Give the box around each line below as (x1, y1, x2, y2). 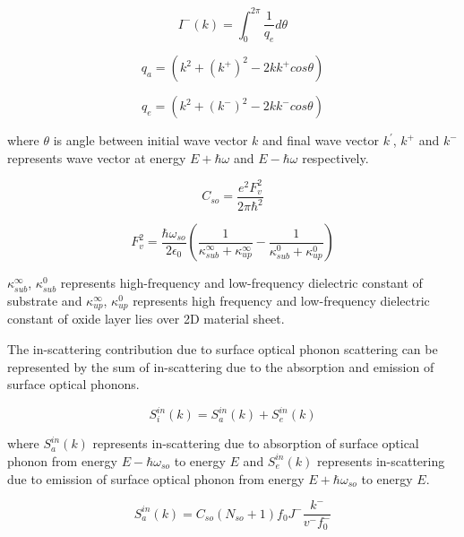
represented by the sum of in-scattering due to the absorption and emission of (7, 357, 434, 376)
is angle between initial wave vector (53, 131, 248, 150)
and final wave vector (262, 131, 379, 150)
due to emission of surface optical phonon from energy (7, 469, 305, 488)
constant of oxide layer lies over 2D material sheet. (7, 309, 285, 328)
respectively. (302, 148, 369, 167)
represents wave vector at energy (7, 148, 186, 167)
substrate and (7, 290, 82, 309)
